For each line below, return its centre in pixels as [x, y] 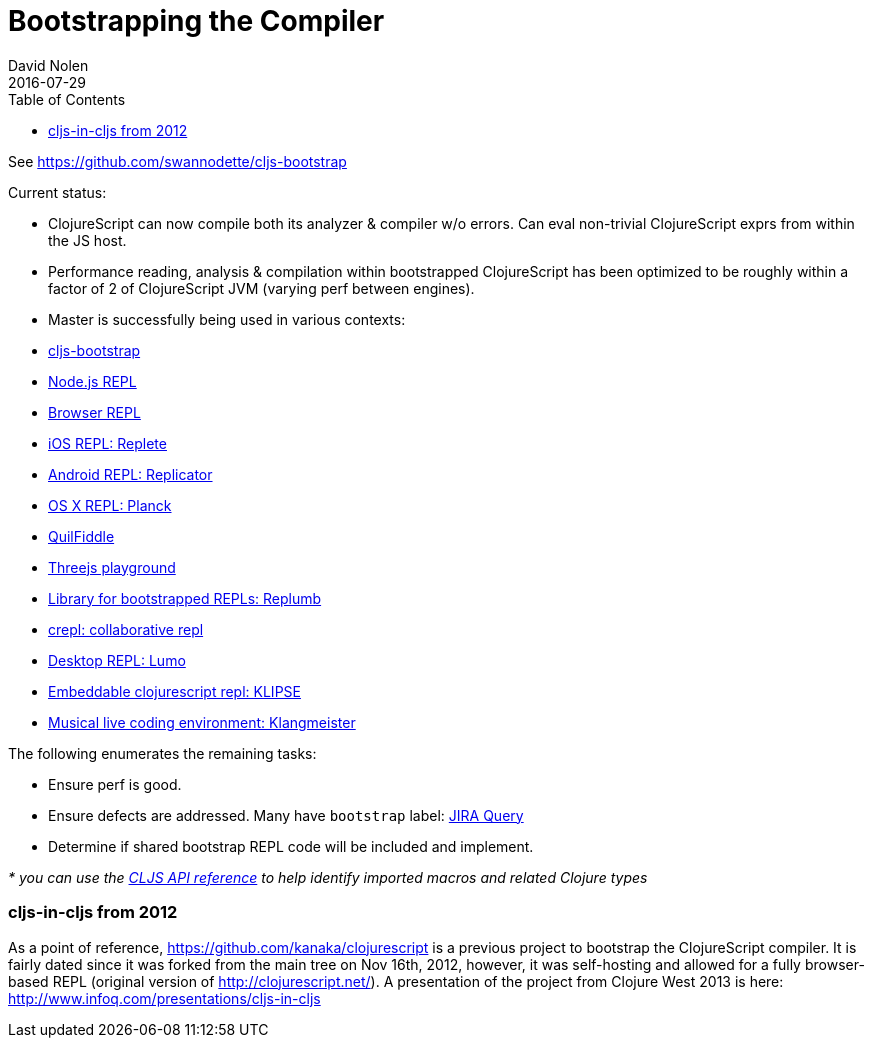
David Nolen [48, 65]
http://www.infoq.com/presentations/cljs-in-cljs [164, 998]
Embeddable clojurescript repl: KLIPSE [174, 691]
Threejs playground [112, 567]
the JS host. [87, 240]
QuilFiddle [81, 536]
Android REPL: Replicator [130, 474]
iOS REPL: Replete [107, 443]
